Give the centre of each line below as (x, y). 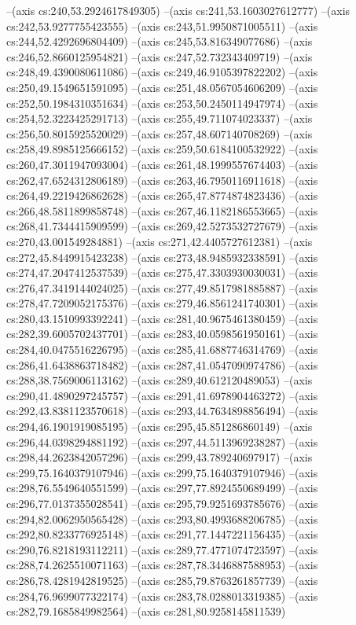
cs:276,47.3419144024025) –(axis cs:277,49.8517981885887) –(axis (162, 287)
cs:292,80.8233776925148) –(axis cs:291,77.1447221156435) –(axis (162, 534)
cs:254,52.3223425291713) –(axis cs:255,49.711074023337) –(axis (160, 118)
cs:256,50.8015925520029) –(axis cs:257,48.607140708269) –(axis (160, 133)
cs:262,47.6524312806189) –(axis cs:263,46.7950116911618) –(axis (162, 180)
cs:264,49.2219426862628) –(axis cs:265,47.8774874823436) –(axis (162, 195)
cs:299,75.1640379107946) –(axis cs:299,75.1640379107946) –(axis (162, 472)
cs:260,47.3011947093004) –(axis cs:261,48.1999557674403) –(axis (162, 164)
